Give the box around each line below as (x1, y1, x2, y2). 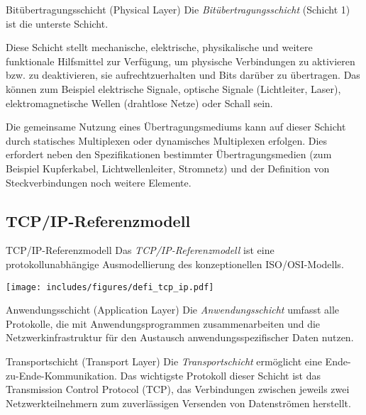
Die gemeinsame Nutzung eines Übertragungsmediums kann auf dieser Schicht (6, 119, 346, 134)
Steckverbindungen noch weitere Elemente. (6, 175, 192, 189)
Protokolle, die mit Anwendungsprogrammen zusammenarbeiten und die (6, 316, 321, 331)
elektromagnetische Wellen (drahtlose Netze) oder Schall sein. (6, 95, 273, 110)
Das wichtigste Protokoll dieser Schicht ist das (120, 367, 321, 382)
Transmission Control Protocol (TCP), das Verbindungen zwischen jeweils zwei (6, 382, 350, 397)
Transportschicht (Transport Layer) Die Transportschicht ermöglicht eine (6, 353, 322, 368)
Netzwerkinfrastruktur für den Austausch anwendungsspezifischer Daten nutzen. (6, 330, 354, 345)
